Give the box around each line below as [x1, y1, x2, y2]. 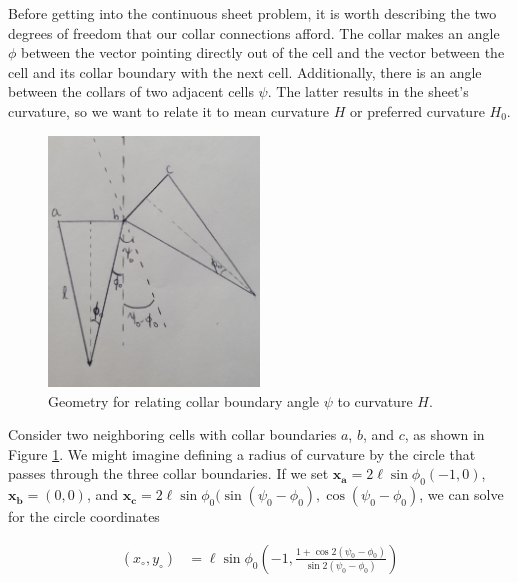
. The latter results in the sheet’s [267, 81, 469, 102]
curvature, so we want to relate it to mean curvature [8, 100, 330, 121]
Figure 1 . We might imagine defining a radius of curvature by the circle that [8, 443, 476, 464]
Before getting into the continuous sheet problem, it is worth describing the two [8, 3, 497, 23]
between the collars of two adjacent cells [8, 81, 254, 102]
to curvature [337, 390, 413, 411]
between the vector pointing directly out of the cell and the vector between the [21, 42, 505, 63]
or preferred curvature [350, 100, 485, 121]
